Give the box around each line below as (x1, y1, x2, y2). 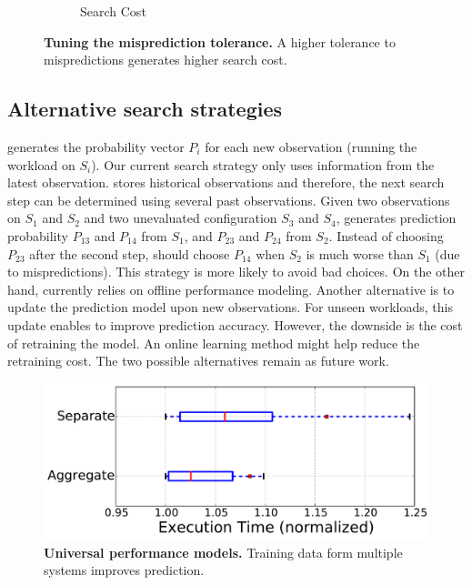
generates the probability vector (7, 136, 185, 156)
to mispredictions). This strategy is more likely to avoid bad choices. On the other (7, 262, 466, 281)
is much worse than (306, 244, 414, 263)
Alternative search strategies (7, 95, 283, 123)
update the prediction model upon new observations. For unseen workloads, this (7, 298, 453, 317)
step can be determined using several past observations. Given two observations (7, 190, 450, 209)
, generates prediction (336, 208, 457, 227)
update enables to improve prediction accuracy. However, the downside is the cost (7, 315, 463, 334)
